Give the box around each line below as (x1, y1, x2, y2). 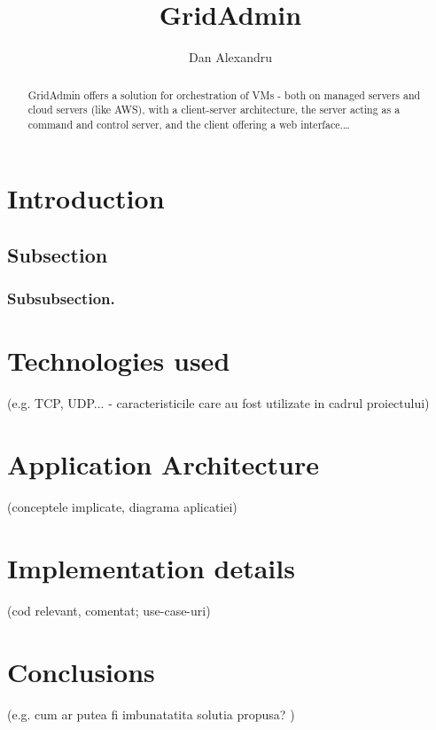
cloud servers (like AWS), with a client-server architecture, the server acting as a (27, 102, 401, 117)
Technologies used (7, 342, 230, 379)
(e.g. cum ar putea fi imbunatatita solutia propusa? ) (7, 704, 295, 723)
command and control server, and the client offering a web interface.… (27, 116, 350, 131)
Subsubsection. (7, 287, 115, 310)
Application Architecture (7, 446, 319, 483)
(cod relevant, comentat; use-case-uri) (7, 600, 211, 619)
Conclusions (7, 653, 155, 689)
